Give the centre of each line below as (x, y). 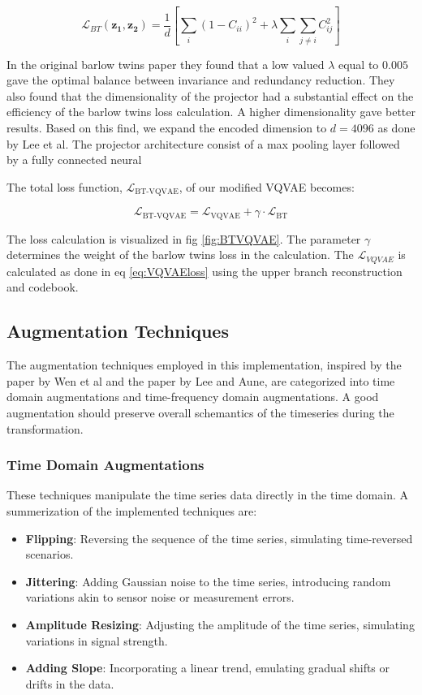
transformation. (45, 428)
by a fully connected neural (74, 160)
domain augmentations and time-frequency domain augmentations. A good (193, 397)
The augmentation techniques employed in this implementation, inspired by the (204, 365)
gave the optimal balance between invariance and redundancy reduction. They (201, 80)
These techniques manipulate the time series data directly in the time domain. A (208, 495)
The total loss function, (65, 186)
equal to (358, 64)
